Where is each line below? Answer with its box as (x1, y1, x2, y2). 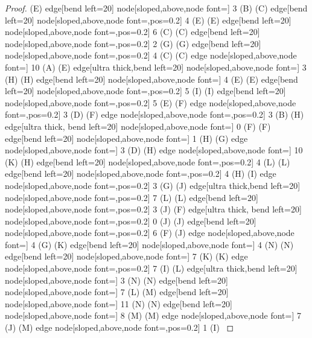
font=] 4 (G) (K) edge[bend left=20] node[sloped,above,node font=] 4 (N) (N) (5, 238, 294, 250)
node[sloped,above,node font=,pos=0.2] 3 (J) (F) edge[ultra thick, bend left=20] (5, 203, 302, 215)
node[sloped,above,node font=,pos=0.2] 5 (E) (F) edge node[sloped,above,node (5, 96, 296, 109)
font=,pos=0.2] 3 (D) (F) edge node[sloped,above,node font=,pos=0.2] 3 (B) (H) (5, 108, 304, 121)
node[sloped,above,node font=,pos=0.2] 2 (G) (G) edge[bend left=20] (5, 37, 261, 49)
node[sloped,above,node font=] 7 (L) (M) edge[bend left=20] (5, 285, 229, 298)
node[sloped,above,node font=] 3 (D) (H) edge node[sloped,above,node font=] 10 (5, 144, 303, 156)
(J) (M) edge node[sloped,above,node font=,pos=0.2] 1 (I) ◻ (5, 321, 234, 334)
